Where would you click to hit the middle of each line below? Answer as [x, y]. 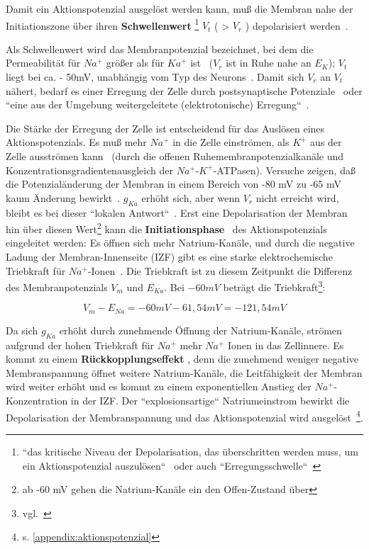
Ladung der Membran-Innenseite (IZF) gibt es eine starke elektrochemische [169, 257]
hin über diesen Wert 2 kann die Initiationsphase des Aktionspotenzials [166, 228]
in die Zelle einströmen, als [231, 142]
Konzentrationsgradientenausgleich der [89, 170]
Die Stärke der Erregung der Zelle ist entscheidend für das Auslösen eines [165, 128]
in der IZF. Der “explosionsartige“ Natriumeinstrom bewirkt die [210, 401]
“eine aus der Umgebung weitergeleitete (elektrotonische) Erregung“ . [158, 104]
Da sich [22, 330]
